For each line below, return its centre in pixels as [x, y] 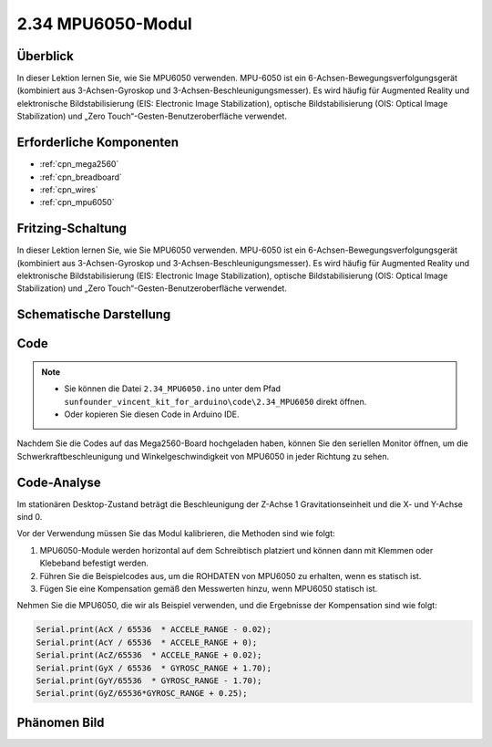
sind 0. [30, 517]
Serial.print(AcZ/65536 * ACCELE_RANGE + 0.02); [149, 655]
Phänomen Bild [61, 722]
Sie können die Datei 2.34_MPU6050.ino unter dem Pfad [173, 389]
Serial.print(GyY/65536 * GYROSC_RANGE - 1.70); [149, 680]
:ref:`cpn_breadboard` [81, 177]
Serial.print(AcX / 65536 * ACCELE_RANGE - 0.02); [154, 630]
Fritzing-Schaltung [72, 228]
